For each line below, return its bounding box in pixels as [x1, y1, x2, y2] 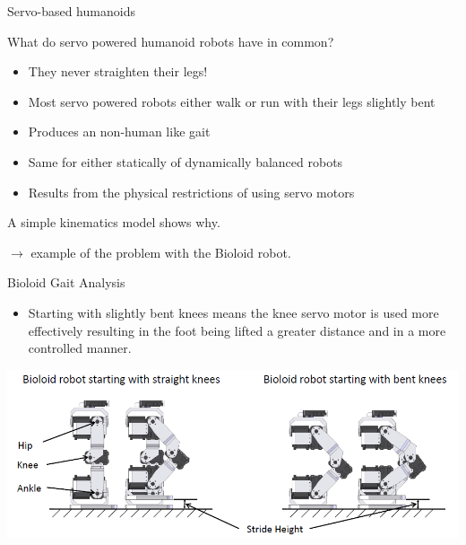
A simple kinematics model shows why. [7, 213, 220, 232]
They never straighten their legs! [28, 62, 208, 81]
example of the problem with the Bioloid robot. [30, 242, 291, 261]
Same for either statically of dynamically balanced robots [28, 152, 343, 171]
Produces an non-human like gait [28, 122, 211, 141]
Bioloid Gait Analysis [7, 273, 125, 292]
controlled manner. [28, 338, 132, 357]
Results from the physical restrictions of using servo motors [28, 182, 355, 201]
